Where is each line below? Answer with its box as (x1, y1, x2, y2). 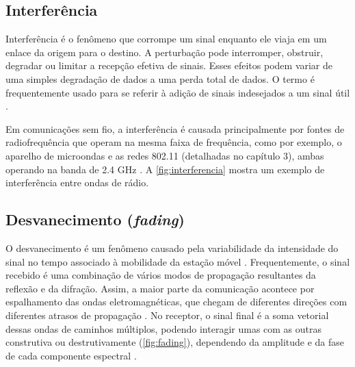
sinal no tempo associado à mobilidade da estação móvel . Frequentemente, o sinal (5, 254, 350, 268)
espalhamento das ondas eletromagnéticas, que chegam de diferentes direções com (5, 294, 347, 309)
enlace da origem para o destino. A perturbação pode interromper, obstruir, (5, 45, 324, 59)
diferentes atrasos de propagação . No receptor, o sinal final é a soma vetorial (5, 307, 329, 322)
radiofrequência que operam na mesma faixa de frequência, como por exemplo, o (5, 135, 342, 149)
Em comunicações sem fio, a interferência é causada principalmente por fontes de (5, 121, 345, 136)
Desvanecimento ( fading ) (5, 209, 185, 230)
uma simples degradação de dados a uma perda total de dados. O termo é (5, 71, 315, 86)
